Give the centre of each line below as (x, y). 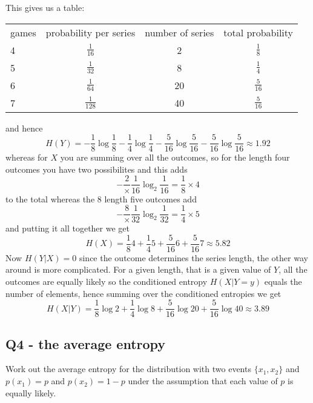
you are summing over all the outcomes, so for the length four (175, 157)
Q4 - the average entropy (86, 343)
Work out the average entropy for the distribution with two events (128, 369)
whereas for (27, 157)
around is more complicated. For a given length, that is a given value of (138, 269)
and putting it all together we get (68, 228)
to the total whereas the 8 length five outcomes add (101, 198)
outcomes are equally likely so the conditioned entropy (107, 281)
